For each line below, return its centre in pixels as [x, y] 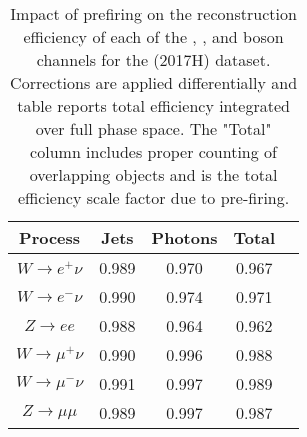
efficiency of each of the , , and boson [153, 36]
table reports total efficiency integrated [153, 105]
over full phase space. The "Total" [153, 128]
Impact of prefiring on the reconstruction [153, 13]
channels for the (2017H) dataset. [153, 59]
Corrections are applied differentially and [154, 82]
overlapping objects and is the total [153, 174]
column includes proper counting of [153, 151]
